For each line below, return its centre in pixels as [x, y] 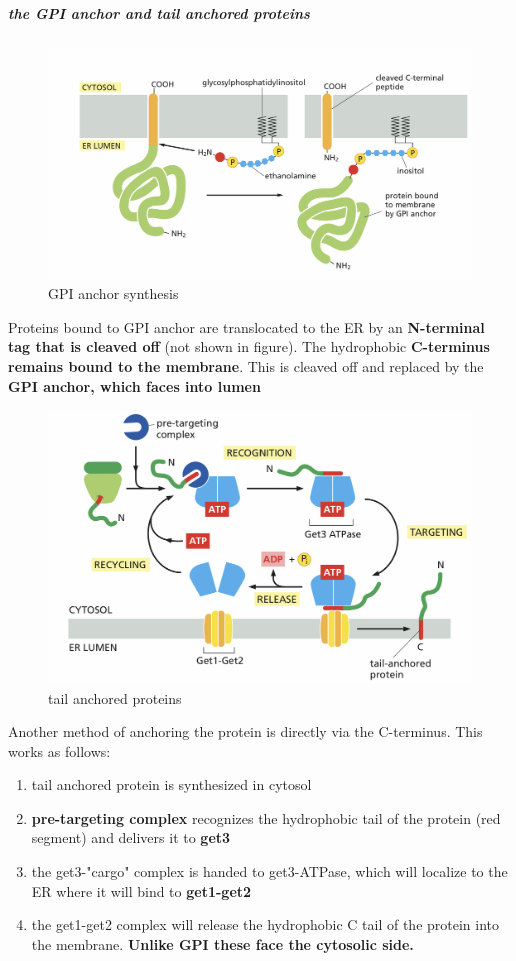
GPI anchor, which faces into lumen [134, 385]
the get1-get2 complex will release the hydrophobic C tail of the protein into [265, 924]
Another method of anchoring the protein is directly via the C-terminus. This [245, 731]
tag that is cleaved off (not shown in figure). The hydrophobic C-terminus [249, 346]
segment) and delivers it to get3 [131, 837]
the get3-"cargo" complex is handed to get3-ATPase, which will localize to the [269, 871]
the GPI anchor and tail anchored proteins [159, 12]
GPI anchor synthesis [113, 293]
